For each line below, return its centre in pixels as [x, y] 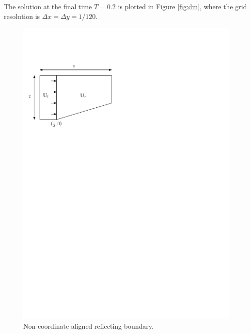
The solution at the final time [48, 6]
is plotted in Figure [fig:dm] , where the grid [182, 6]
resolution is [22, 16]
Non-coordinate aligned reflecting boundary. [88, 326]
